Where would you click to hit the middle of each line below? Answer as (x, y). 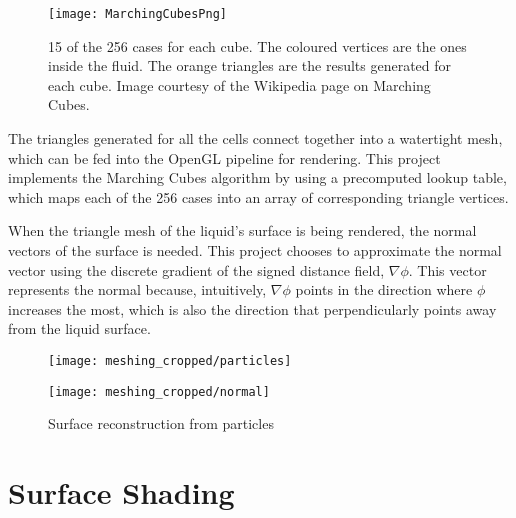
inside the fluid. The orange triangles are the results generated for (250, 65)
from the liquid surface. (79, 328)
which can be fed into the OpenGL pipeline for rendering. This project (224, 157)
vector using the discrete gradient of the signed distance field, (196, 269)
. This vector (447, 269)
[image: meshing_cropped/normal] (159, 391)
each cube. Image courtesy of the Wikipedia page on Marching (239, 84)
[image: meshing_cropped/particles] (170, 360)
